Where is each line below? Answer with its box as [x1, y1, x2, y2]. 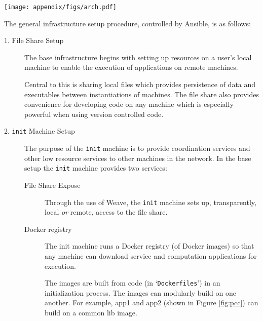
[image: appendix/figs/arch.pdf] [4, 4, 117, 11]
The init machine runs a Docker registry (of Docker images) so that [45, 240, 254, 251]
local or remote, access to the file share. [45, 207, 168, 217]
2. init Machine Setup [4, 126, 75, 136]
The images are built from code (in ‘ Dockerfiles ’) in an [45, 277, 220, 288]
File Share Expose [24, 179, 81, 190]
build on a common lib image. [45, 307, 137, 318]
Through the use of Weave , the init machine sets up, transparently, [45, 196, 256, 207]
